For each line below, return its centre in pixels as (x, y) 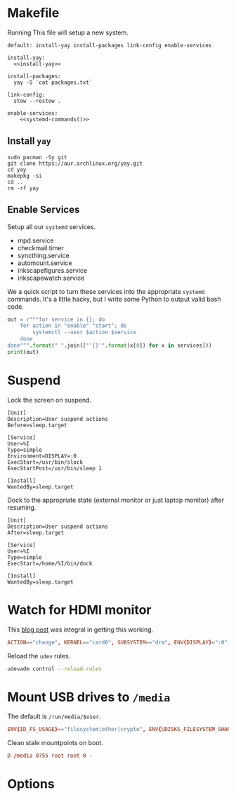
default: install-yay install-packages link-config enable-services (110, 45)
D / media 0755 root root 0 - (50, 756)
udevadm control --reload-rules (54, 669)
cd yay (17, 170)
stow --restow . (37, 101)
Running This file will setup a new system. (68, 32)
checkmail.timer (41, 247)
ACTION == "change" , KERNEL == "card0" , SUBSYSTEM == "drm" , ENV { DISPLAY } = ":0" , (119, 642)
